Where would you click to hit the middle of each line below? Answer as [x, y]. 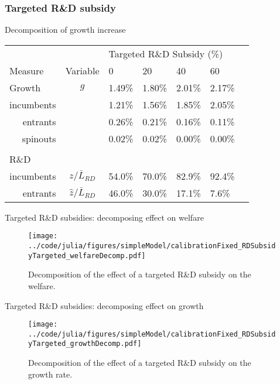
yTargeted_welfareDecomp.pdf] [87, 256]
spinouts [39, 138]
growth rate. [50, 374]
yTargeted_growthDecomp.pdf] [85, 344]
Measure [27, 70]
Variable [82, 70]
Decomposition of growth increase [65, 30]
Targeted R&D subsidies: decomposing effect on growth [104, 305]
